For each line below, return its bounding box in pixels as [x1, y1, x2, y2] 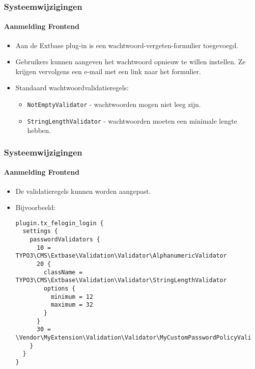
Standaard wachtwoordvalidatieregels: [15, 82, 129, 93]
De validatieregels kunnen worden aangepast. [15, 185, 151, 196]
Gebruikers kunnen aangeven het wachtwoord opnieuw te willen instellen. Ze [15, 56, 246, 67]
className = [44, 268, 83, 276]
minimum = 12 [51, 293, 93, 300]
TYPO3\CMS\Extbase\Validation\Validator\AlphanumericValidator [15, 252, 227, 260]
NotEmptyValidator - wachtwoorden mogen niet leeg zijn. [27, 99, 201, 109]
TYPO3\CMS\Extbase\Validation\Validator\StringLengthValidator [15, 277, 227, 284]
